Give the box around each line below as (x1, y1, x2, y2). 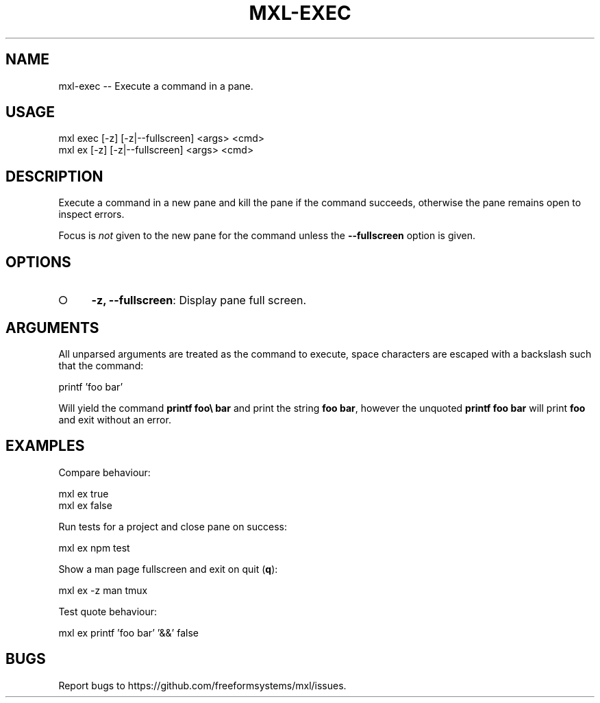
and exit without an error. (58, 413, 171, 425)
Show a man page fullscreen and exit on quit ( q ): (58, 563, 278, 575)
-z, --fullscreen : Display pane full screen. (91, 293, 307, 308)
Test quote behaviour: (58, 605, 158, 617)
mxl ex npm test (58, 541, 130, 554)
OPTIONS (5, 253, 71, 271)
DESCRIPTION (5, 167, 103, 185)
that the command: (58, 359, 144, 371)
